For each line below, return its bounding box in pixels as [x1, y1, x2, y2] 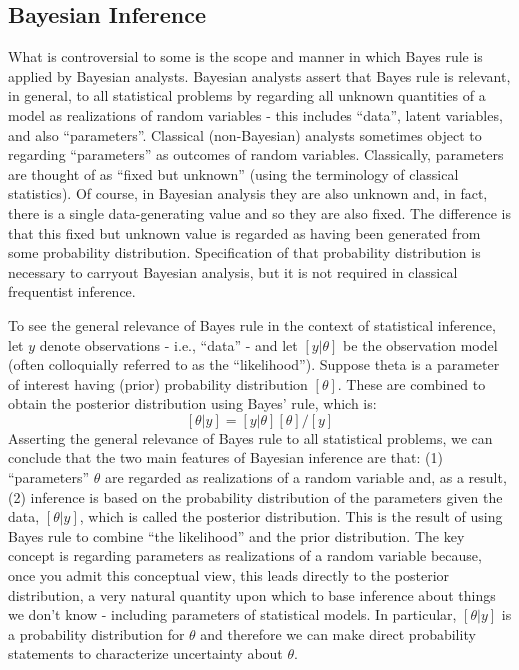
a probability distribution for [8, 623, 185, 644]
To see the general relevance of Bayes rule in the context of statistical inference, [8, 314, 496, 335]
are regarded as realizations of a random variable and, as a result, [104, 467, 507, 488]
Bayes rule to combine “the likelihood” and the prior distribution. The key [8, 525, 465, 546]
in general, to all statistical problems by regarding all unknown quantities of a [8, 85, 486, 106]
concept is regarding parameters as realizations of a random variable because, [8, 545, 482, 566]
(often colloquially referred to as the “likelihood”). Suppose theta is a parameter [8, 354, 500, 375]
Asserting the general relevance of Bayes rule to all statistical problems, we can [8, 427, 493, 448]
